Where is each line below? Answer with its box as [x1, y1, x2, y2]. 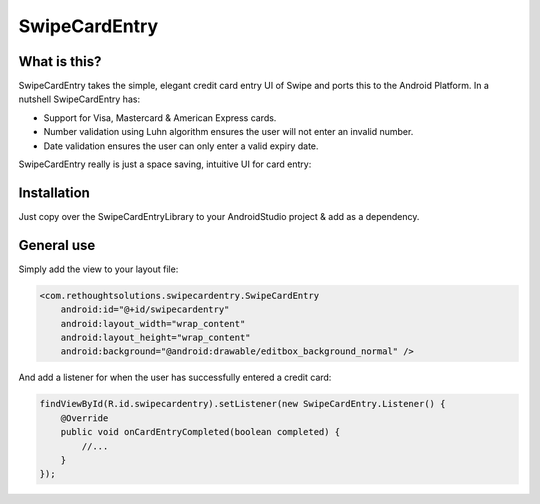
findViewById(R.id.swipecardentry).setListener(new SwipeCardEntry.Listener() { [39, 398, 446, 410]
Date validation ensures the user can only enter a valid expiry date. [43, 140, 319, 152]
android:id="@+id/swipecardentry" [60, 304, 230, 315]
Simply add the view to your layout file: [18, 263, 179, 275]
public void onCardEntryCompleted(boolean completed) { [60, 426, 341, 438]
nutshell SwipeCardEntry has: [18, 93, 140, 105]
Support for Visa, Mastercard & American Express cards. [43, 111, 277, 124]
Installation [18, 184, 90, 201]
